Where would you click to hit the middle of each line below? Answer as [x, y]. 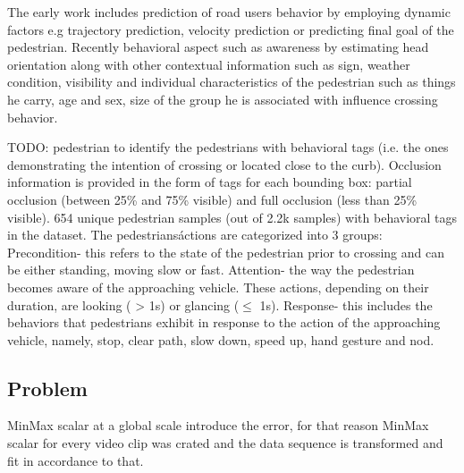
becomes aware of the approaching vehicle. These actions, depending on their [218, 287]
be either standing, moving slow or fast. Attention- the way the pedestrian [211, 270]
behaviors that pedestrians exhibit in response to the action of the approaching [224, 322]
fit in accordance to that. [76, 460]
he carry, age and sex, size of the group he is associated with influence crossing [223, 99]
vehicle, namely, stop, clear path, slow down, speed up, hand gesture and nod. [221, 339]
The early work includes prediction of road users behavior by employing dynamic [229, 12]
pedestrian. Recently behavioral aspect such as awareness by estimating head [218, 47]
